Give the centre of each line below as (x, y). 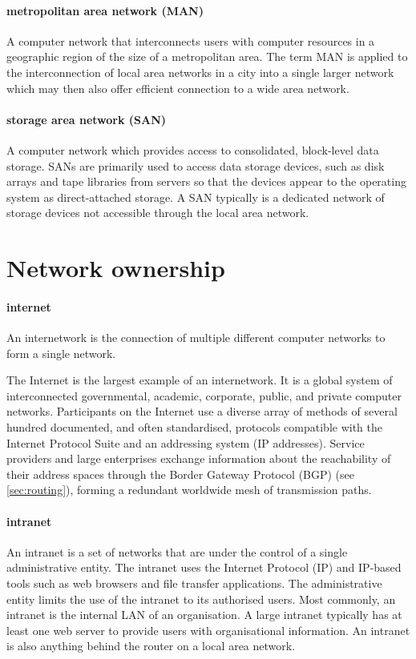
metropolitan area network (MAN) (105, 10)
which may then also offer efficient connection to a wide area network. (178, 88)
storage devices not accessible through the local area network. (158, 213)
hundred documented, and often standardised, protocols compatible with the (195, 427)
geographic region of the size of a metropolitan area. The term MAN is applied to (207, 56)
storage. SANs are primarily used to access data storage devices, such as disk (196, 165)
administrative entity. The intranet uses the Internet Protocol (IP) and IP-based (204, 567)
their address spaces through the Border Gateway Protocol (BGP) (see (181, 474)
